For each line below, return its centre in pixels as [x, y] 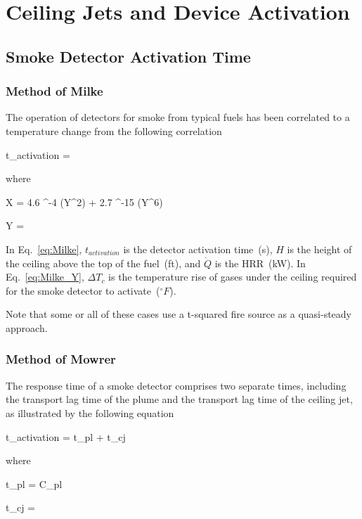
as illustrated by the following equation [90, 412]
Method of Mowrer [61, 359]
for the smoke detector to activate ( [83, 290]
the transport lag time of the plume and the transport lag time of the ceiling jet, [179, 399]
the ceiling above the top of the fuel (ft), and [103, 263]
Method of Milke [54, 91]
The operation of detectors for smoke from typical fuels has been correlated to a [178, 117]
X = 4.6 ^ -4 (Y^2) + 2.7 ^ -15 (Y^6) [84, 201]
